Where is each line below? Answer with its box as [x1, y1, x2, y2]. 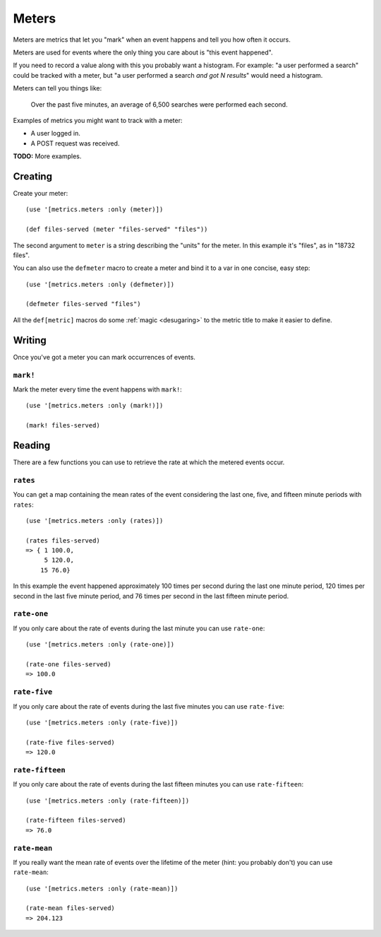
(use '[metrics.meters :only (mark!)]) [25, 401, 164, 410]
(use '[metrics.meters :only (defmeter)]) [25, 280, 175, 288]
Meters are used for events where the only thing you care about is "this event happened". [13, 48, 273, 57]
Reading [13, 439, 51, 452]
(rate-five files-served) [25, 738, 116, 746]
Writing [13, 334, 47, 346]
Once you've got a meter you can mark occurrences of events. [13, 353, 195, 361]
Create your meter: [13, 189, 68, 197]
